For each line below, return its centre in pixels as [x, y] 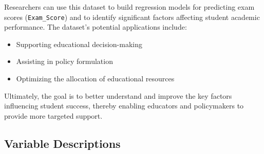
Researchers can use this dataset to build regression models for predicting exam [129, 7]
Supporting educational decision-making [79, 44]
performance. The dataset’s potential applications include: [96, 27]
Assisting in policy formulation [64, 61]
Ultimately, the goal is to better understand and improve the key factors [118, 95]
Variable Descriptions [62, 143]
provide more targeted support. [53, 115]
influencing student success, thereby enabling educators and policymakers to [124, 106]
